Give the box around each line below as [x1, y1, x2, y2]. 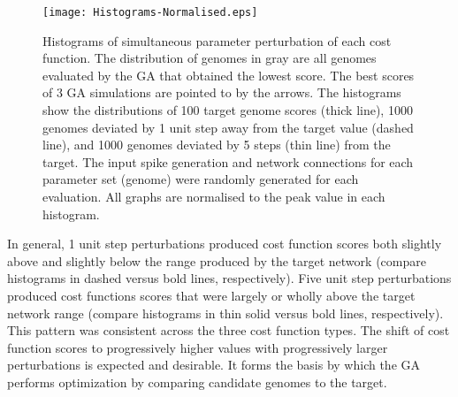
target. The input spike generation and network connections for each [42, 152, 414, 171]
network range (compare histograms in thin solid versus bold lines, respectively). [7, 303, 444, 322]
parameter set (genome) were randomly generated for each [42, 170, 359, 188]
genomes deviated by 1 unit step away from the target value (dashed [42, 118, 414, 136]
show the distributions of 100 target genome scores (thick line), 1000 [42, 101, 413, 119]
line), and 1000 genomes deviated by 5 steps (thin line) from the [42, 135, 391, 154]
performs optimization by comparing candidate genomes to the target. [7, 372, 387, 391]
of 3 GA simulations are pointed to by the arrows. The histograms [42, 83, 401, 102]
